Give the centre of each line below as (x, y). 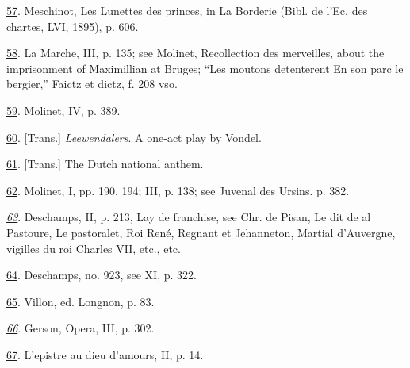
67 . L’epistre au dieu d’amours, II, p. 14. (105, 354)
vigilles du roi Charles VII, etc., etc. (94, 248)
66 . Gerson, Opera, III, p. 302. (80, 328)
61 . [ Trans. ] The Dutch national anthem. (105, 164)
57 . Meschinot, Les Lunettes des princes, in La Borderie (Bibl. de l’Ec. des (187, 10)
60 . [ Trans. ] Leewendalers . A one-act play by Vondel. (134, 137)
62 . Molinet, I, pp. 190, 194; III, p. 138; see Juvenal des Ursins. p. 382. (178, 190)
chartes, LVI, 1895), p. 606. (73, 26)
